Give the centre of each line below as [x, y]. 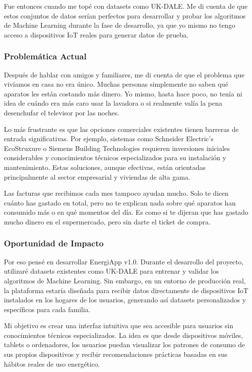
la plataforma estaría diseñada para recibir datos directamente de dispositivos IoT [126, 290]
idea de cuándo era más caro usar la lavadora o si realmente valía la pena [113, 103]
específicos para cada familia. [47, 309]
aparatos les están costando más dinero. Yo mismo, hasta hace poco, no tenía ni [123, 93]
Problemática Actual [45, 56]
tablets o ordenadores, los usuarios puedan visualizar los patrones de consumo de [125, 344]
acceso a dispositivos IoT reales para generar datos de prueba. [96, 34]
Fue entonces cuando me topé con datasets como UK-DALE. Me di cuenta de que [126, 6]
